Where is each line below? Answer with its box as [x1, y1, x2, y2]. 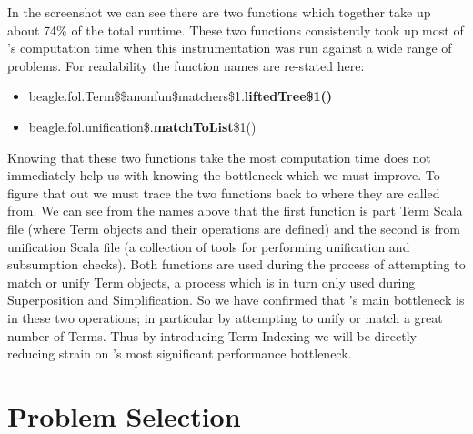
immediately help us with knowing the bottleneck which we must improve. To [7, 166, 440, 185]
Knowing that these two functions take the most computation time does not [7, 147, 431, 167]
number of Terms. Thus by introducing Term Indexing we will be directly [7, 326, 417, 345]
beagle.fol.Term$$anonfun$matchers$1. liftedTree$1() [28, 86, 333, 106]
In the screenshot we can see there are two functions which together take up [7, 3, 431, 21]
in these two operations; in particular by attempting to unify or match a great [7, 308, 443, 327]
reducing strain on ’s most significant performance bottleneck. [7, 344, 352, 363]
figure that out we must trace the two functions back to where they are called [7, 183, 440, 202]
